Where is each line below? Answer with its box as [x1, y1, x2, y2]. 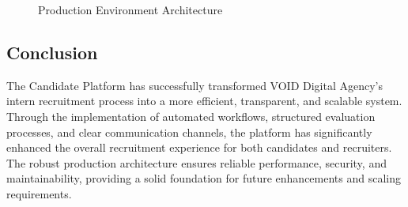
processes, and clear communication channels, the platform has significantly [6, 123, 372, 140]
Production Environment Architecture [38, 2, 223, 17]
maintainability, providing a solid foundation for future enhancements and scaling [6, 170, 401, 186]
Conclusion [6, 40, 98, 64]
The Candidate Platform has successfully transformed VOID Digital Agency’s [6, 77, 383, 93]
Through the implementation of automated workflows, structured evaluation [6, 107, 376, 124]
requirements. [6, 185, 72, 201]
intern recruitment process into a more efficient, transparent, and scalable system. [6, 92, 402, 109]
